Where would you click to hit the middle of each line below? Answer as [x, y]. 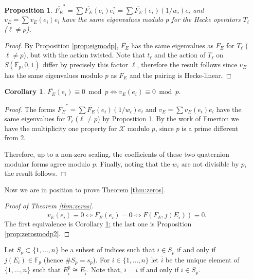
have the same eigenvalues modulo [113, 19]
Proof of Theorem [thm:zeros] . [49, 206]
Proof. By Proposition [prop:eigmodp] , [62, 45]
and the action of [180, 55]
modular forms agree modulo [47, 163]
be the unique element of [202, 259]
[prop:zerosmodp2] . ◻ [37, 233]
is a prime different [210, 128]
